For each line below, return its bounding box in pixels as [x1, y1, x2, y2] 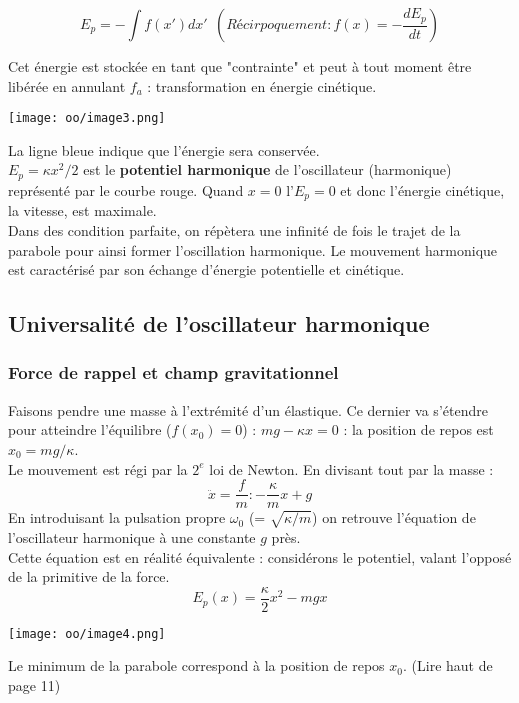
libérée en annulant [8, 75, 126, 96]
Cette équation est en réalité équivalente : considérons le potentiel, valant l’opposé [8, 546, 512, 567]
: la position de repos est [343, 419, 494, 440]
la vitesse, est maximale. [8, 200, 157, 221]
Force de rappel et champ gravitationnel [8, 360, 339, 385]
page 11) [8, 675, 61, 696]
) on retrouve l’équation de [312, 507, 476, 528]
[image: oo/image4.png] [8, 626, 166, 641]
